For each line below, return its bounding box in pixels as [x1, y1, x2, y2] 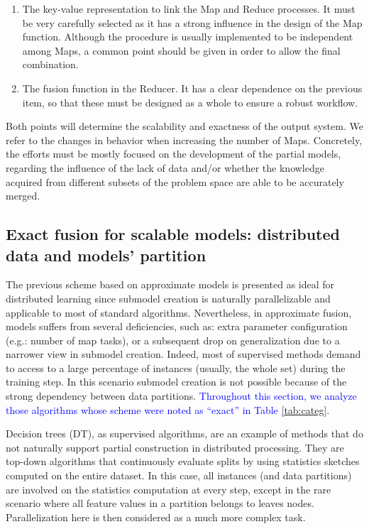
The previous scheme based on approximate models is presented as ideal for [6, 277, 335, 292]
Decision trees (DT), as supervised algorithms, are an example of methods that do [6, 426, 363, 441]
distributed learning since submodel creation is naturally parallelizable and [6, 290, 331, 305]
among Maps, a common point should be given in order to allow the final [22, 43, 341, 58]
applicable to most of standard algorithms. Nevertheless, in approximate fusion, [6, 305, 352, 320]
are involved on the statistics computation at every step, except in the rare [6, 481, 331, 496]
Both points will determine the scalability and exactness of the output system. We [6, 119, 363, 133]
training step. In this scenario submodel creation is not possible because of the [6, 374, 347, 389]
